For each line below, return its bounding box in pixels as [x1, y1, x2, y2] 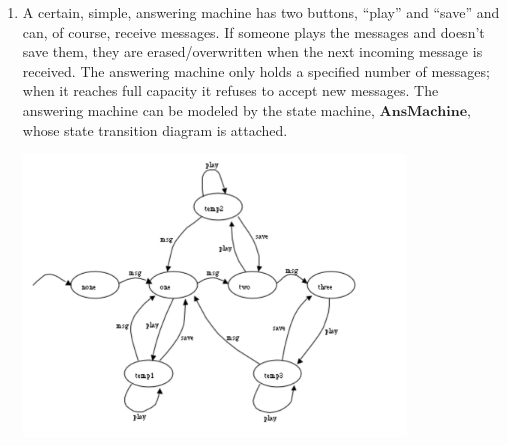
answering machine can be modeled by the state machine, [22, 99, 375, 120]
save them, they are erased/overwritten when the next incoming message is [22, 41, 483, 62]
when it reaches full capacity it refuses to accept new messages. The [22, 80, 439, 101]
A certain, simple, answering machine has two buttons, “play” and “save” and [22, 2, 500, 22]
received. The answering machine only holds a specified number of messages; [22, 60, 490, 81]
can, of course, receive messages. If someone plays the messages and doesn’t [22, 21, 485, 42]
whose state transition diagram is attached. [22, 119, 288, 140]
